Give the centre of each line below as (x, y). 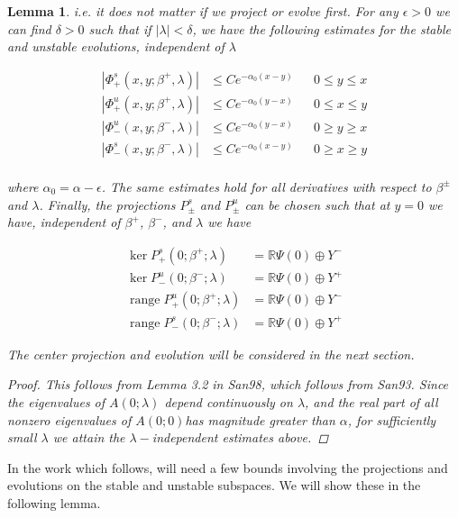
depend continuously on (229, 402)
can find (29, 28)
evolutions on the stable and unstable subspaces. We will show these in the (214, 485)
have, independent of (64, 222)
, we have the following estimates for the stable (321, 28)
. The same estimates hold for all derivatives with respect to (266, 186)
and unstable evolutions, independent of (116, 46)
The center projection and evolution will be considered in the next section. (211, 354)
